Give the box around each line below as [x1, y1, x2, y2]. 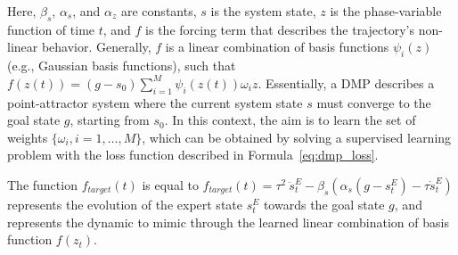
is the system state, [210, 2, 316, 20]
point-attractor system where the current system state [7, 93, 303, 111]
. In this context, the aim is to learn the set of [164, 111, 416, 129]
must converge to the [316, 93, 431, 111]
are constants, [121, 2, 197, 20]
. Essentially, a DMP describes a [258, 73, 435, 92]
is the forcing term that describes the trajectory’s [145, 20, 414, 38]
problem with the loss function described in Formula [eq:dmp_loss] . [7, 145, 379, 164]
